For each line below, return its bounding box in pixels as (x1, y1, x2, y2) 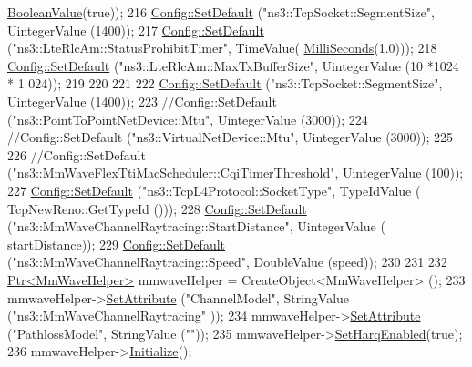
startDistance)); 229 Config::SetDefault (7, 234, 226, 253)
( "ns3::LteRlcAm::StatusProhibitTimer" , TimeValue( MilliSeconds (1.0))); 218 (7, 38, 437, 57)
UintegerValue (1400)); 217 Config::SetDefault (7, 20, 264, 39)
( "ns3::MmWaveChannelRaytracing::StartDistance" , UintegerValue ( (7, 217, 385, 236)
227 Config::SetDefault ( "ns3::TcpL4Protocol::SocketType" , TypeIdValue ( (7, 180, 421, 199)
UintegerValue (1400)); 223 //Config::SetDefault (7, 91, 277, 110)
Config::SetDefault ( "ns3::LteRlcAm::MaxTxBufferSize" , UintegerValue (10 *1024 (7, 56, 459, 75)
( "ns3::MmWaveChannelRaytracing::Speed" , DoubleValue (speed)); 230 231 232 (7, 252, 447, 271)
